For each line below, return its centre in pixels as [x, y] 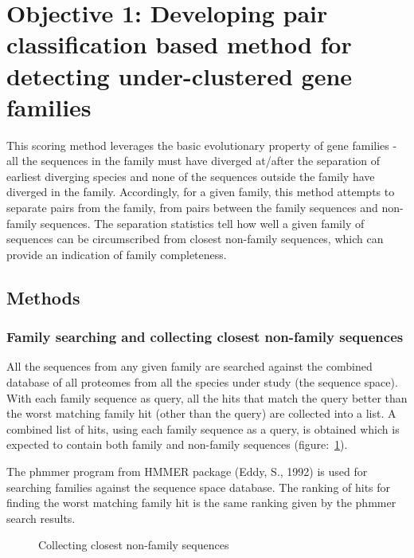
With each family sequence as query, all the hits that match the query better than [207, 397]
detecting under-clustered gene [180, 75]
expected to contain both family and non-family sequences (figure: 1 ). [177, 444]
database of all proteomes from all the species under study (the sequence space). [202, 382]
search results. [41, 518]
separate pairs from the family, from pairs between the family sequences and [192, 208]
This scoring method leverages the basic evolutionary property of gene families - [202, 145]
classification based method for [179, 44]
